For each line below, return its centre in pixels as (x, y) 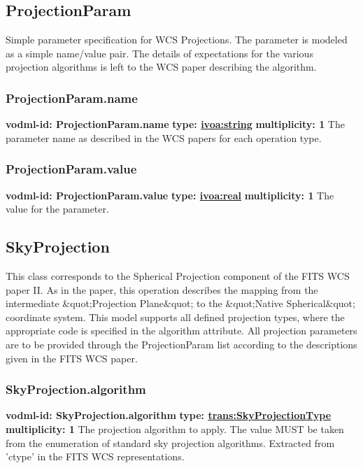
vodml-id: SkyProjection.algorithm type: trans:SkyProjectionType (169, 415)
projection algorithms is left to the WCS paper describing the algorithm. (161, 67)
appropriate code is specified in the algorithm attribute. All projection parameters (181, 331)
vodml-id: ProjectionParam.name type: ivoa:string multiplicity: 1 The (175, 124)
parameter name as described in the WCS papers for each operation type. (164, 137)
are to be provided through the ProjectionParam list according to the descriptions (181, 344)
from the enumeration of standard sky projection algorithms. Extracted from (170, 442)
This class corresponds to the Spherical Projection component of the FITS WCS (178, 276)
